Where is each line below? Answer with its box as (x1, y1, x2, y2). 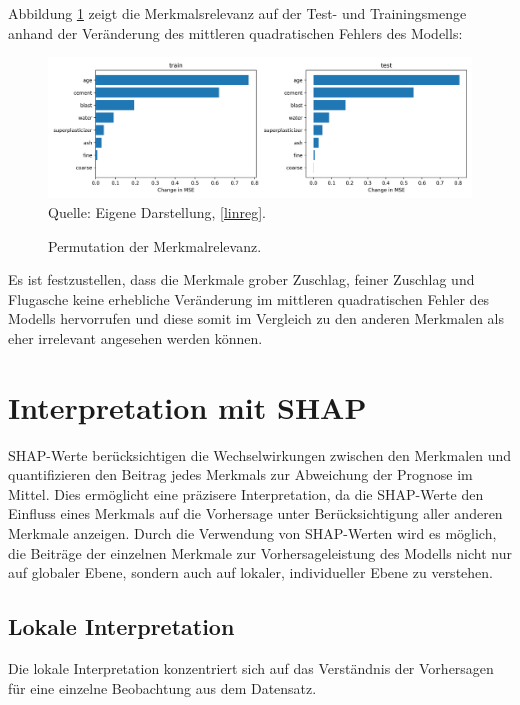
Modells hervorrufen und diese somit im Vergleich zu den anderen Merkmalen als (8, 308, 504, 329)
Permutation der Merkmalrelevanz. (48, 235, 262, 256)
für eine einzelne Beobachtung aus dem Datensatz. (8, 677, 317, 698)
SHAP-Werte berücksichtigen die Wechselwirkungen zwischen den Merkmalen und (8, 444, 512, 465)
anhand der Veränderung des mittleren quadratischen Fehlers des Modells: (8, 22, 463, 43)
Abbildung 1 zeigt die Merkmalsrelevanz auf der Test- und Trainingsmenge (8, 3, 467, 23)
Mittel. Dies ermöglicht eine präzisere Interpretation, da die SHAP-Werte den (8, 483, 484, 504)
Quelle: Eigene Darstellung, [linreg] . (48, 201, 266, 222)
